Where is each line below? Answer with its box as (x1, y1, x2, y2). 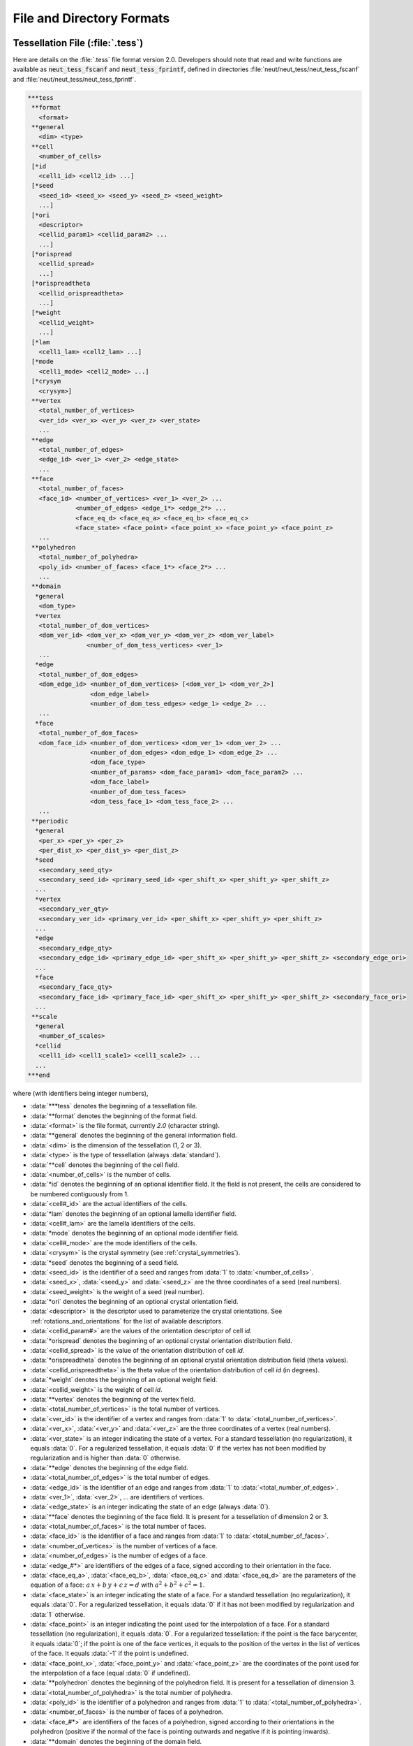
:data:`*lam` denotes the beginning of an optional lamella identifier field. (30, 1209, 236, 1218)
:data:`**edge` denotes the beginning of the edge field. (30, 1463, 188, 1472)
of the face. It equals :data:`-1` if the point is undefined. (30, 1649, 188, 1658)
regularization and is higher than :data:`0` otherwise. (30, 1453, 181, 1462)
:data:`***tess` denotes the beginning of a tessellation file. (30, 1102, 198, 1110)
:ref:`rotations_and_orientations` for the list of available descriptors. (30, 1316, 223, 1325)
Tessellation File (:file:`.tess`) (13, 37, 144, 49)
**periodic (31, 817, 69, 825)
